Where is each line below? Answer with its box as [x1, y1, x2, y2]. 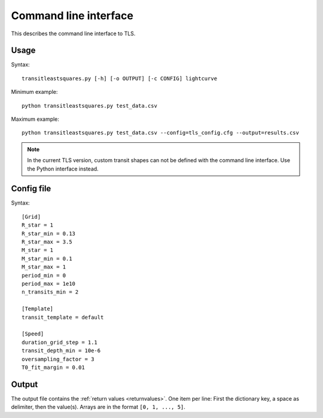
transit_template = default [22, 314, 104, 321]
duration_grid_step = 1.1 [22, 338, 98, 346]
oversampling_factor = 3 [22, 356, 95, 362]
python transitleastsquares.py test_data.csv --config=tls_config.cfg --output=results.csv [22, 129, 299, 136]
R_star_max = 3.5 [22, 239, 72, 245]
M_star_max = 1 [22, 264, 66, 270]
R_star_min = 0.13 [22, 230, 76, 237]
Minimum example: [11, 89, 58, 96]
